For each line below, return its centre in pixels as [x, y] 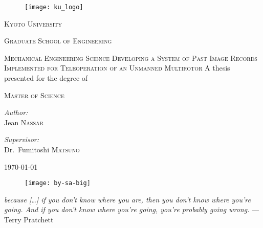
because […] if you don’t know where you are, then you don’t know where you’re [127, 199]
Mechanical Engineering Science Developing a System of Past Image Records [131, 58]
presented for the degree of [46, 78]
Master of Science [34, 95]
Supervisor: [21, 139]
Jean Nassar [24, 122]
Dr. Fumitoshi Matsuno [42, 149]
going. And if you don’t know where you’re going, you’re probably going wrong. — [132, 209]
